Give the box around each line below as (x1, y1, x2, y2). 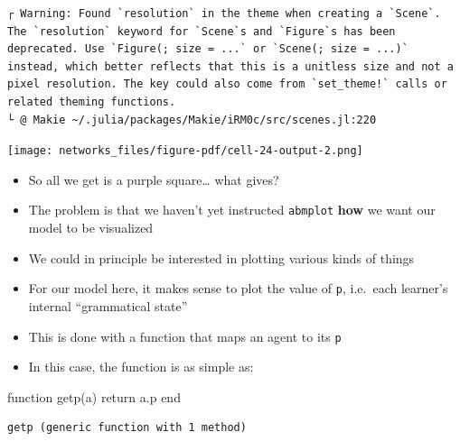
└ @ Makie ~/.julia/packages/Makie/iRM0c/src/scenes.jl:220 (7, 113, 377, 126)
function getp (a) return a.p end (7, 387, 181, 406)
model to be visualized (28, 218, 154, 237)
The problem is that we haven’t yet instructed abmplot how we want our (28, 200, 436, 219)
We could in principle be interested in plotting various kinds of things (28, 248, 415, 267)
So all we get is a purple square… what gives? (28, 170, 279, 188)
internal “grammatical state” (28, 296, 188, 315)
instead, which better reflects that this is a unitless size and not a (7, 60, 454, 73)
